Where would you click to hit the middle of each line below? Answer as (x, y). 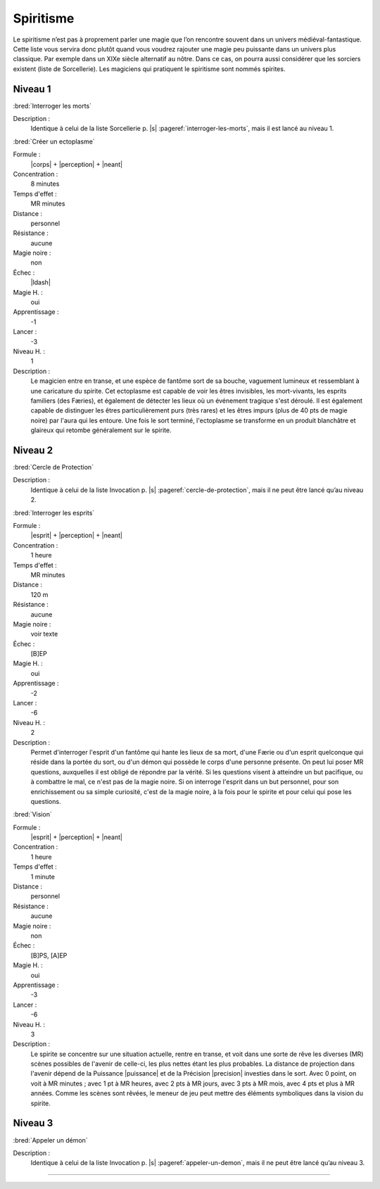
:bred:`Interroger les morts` (52, 106)
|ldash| (40, 282)
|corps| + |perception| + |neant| (77, 164)
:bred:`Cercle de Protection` (53, 467)
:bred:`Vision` (32, 814)
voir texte (44, 634)
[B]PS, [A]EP (49, 955)
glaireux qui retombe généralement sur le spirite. (101, 430)
